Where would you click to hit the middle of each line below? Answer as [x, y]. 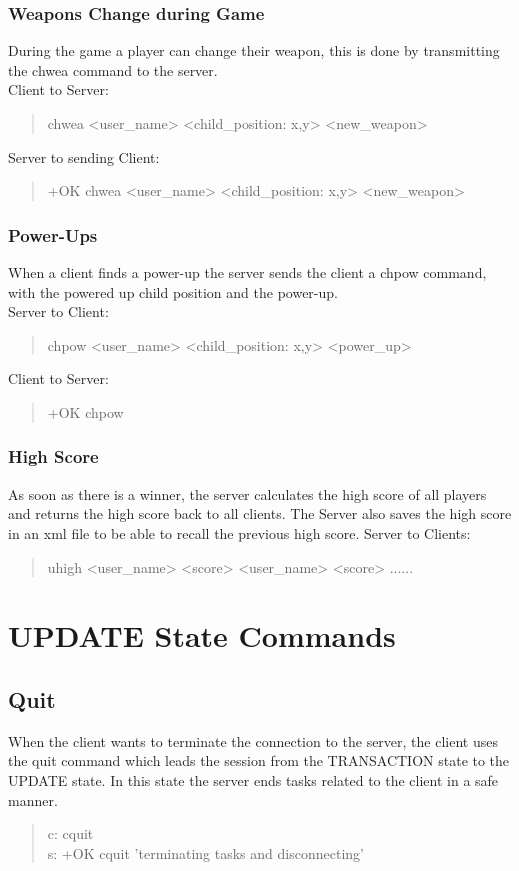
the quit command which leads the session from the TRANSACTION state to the [259, 760]
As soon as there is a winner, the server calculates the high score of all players [247, 493]
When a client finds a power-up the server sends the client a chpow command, [247, 272]
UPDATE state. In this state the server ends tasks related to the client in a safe [253, 779]
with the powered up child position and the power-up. [173, 291]
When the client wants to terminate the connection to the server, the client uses [253, 740]
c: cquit [70, 833]
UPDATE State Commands [202, 635]
